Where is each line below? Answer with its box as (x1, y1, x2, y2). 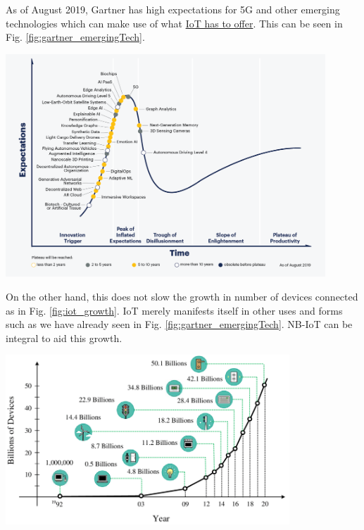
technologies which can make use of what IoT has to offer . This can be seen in (6, 15, 343, 30)
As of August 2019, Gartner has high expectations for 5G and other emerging (6, 2, 340, 16)
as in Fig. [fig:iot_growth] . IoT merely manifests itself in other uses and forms (6, 303, 343, 317)
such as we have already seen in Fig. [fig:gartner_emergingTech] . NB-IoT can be (6, 317, 353, 332)
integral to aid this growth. (6, 330, 123, 345)
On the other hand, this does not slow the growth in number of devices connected (6, 289, 358, 304)
